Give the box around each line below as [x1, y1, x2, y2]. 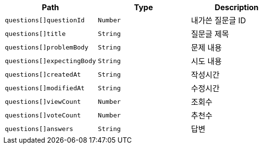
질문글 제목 [191, 29, 229, 39]
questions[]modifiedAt [5, 84, 85, 92]
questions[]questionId [5, 16, 85, 24]
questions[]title [5, 30, 66, 37]
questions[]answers [5, 125, 73, 132]
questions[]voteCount [5, 111, 81, 119]
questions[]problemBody [5, 43, 89, 51]
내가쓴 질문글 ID [191, 16, 246, 25]
